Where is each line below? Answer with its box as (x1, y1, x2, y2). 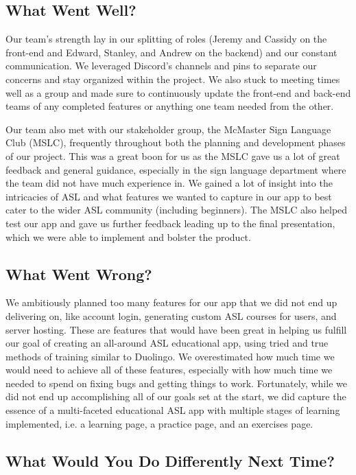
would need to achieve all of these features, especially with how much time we (5, 362, 333, 377)
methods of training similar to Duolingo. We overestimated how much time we (5, 349, 335, 363)
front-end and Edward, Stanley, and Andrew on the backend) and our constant (5, 45, 337, 59)
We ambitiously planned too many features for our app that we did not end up (5, 295, 337, 310)
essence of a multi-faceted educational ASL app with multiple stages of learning (5, 403, 340, 417)
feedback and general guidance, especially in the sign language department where (5, 162, 346, 176)
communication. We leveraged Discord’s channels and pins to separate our (5, 58, 317, 73)
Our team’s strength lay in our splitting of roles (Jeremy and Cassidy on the (5, 32, 327, 46)
